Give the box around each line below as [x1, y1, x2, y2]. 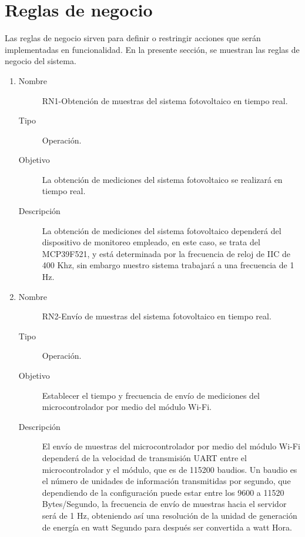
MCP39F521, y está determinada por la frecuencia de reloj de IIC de [42, 247, 290, 259]
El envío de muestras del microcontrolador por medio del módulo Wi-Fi [42, 440, 300, 452]
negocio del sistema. [5, 55, 76, 67]
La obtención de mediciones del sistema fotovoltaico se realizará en [42, 173, 283, 185]
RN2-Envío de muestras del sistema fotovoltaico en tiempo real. [42, 310, 272, 322]
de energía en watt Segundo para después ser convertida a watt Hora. [42, 521, 292, 533]
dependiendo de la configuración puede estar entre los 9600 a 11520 [42, 486, 284, 498]
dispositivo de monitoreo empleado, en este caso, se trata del [42, 236, 260, 248]
